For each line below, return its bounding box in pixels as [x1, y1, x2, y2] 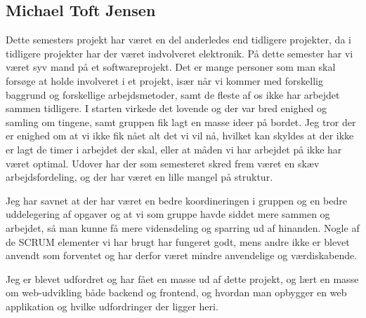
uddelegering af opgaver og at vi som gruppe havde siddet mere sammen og [6, 207, 330, 221]
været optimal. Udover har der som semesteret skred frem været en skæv [6, 155, 320, 170]
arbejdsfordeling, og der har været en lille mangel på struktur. [6, 170, 273, 184]
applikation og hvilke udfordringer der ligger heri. [6, 298, 218, 313]
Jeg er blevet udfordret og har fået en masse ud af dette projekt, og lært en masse [6, 271, 359, 286]
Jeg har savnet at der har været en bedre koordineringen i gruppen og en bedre [6, 193, 347, 207]
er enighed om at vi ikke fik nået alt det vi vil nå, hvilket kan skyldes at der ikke [6, 128, 354, 143]
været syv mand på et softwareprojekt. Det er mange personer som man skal [6, 60, 336, 74]
